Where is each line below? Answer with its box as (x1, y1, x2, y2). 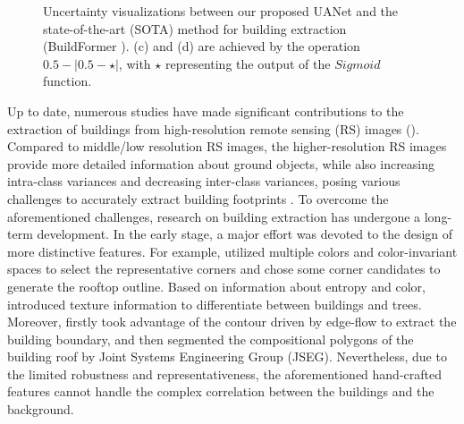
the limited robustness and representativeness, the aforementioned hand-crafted (7, 364, 442, 383)
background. (7, 400, 74, 419)
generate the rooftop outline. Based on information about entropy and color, (7, 276, 426, 295)
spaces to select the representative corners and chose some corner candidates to (7, 259, 441, 278)
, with (118, 54, 151, 72)
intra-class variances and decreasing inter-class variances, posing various (7, 172, 401, 191)
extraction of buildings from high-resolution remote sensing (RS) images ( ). (7, 119, 419, 138)
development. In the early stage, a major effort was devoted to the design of (37, 225, 453, 243)
